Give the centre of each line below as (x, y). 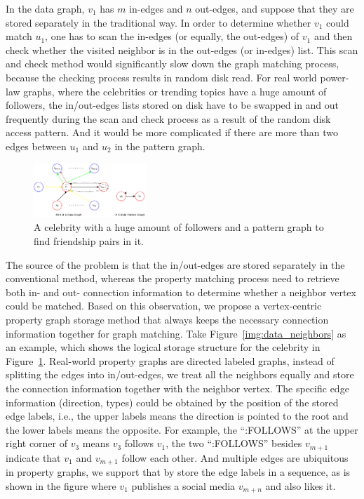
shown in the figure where (61, 485)
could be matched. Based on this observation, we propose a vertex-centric (164, 306)
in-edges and (156, 8)
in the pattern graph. (160, 146)
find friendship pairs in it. (89, 241)
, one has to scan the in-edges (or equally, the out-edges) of (172, 36)
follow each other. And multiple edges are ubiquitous (235, 457)
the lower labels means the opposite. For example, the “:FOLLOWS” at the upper (182, 429)
